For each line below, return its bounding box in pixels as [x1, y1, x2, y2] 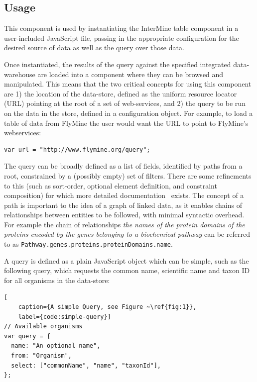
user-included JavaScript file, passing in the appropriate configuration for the [4, 32, 239, 43]
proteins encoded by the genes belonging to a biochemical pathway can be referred [4, 229, 250, 239]
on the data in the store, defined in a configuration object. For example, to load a [4, 107, 253, 118]
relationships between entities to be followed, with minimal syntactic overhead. [4, 209, 245, 220]
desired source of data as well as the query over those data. [4, 42, 184, 53]
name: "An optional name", [11, 342, 101, 350]
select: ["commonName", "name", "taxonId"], [11, 362, 161, 369]
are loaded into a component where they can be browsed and [37, 69, 224, 79]
